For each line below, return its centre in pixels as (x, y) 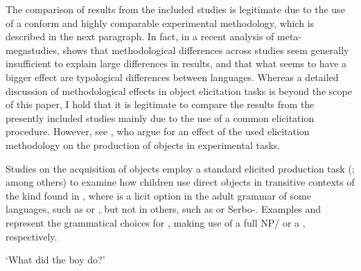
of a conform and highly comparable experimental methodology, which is (160, 23)
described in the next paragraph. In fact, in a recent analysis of (140, 36)
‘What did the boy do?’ (55, 260)
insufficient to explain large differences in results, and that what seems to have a (176, 63)
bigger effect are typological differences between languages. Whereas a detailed (172, 77)
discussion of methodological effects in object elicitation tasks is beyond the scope (179, 90)
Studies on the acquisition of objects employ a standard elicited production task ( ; (180, 168)
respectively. (32, 236)
